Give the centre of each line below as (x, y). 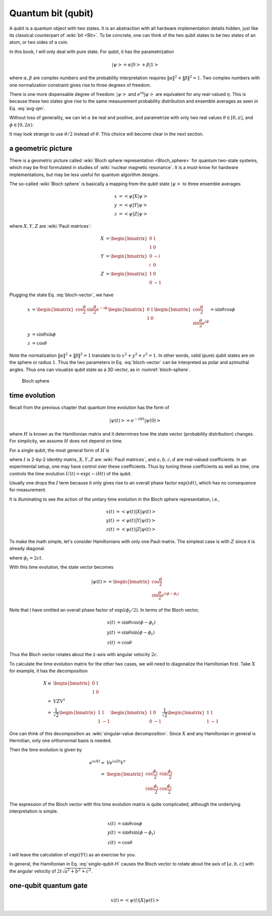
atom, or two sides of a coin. (39, 42)
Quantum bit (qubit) (51, 13)
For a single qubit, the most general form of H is (59, 450)
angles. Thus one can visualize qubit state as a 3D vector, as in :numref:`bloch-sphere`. (100, 369)
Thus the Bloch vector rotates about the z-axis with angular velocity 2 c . (84, 655)
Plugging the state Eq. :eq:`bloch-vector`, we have (61, 295)
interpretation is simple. (34, 811)
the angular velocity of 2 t (36, 871)
